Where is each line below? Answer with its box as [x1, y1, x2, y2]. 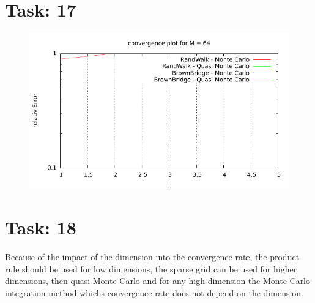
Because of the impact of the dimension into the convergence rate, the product [5, 250, 300, 263]
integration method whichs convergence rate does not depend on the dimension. [5, 286, 304, 299]
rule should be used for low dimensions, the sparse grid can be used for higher [5, 262, 297, 275]
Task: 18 [5, 215, 76, 240]
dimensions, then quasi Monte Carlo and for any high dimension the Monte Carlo [5, 274, 311, 287]
